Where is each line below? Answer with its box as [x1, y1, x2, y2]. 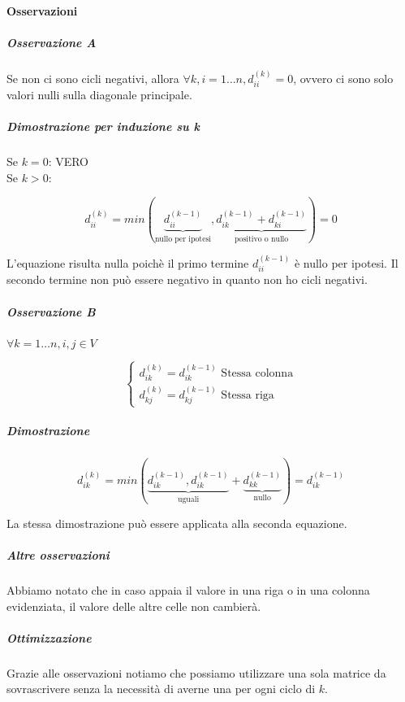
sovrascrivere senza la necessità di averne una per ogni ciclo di [6, 680, 316, 697]
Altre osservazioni [6, 547, 110, 564]
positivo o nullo [235, 234, 289, 243]
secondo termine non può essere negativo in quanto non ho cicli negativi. [6, 271, 368, 288]
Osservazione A [6, 33, 97, 50]
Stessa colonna [221, 367, 294, 379]
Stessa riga [221, 389, 274, 401]
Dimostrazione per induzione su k [6, 118, 200, 135]
